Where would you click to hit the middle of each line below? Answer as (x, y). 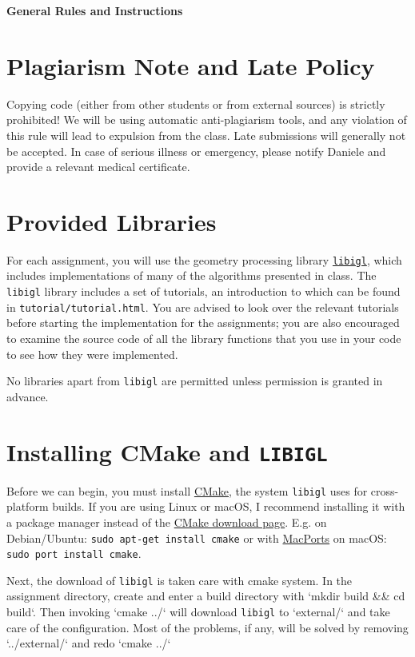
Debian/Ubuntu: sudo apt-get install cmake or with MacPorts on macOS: (197, 538)
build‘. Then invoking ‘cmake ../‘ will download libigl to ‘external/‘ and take (198, 612)
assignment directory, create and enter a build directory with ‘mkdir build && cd (206, 596)
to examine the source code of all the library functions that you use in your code (204, 338)
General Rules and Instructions (95, 10)
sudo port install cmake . (74, 553)
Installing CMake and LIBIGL (167, 451)
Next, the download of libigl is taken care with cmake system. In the (180, 580)
